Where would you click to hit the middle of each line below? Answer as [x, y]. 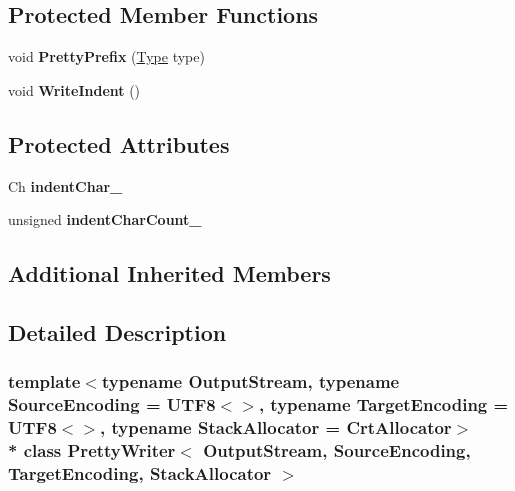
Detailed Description [117, 331]
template [44, 381]
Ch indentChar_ [65, 185]
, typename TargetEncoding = [383, 404]
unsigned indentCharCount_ [105, 219]
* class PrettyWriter [92, 450]
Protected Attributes [119, 143]
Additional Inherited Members [169, 273]
